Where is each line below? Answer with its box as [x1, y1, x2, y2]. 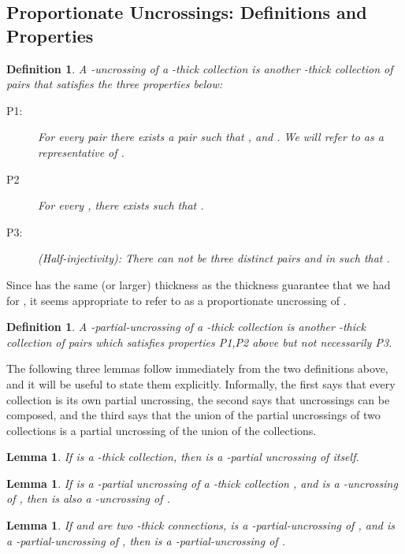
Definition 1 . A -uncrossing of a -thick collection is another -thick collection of [6, 60, 393, 76]
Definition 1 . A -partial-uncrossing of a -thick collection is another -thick [6, 318, 366, 335]
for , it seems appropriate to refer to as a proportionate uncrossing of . [6, 292, 347, 308]
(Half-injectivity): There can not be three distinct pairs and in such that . [38, 250, 390, 266]
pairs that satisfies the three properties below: [6, 76, 223, 92]
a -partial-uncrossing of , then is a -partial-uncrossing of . [6, 532, 285, 548]
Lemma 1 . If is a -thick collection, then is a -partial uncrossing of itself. [6, 448, 359, 465]
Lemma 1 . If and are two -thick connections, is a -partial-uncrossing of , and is [6, 517, 395, 534]
